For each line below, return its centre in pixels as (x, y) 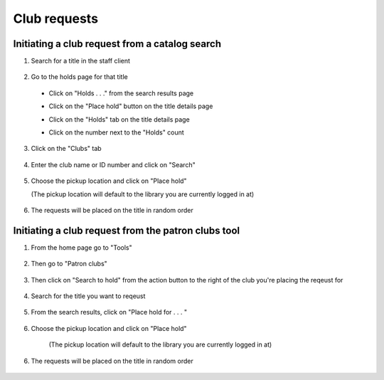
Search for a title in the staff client (81, 61)
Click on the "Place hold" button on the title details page (131, 106)
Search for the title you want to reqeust (88, 296)
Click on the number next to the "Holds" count (116, 132)
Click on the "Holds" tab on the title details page (119, 119)
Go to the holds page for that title (79, 77)
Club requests (56, 19)
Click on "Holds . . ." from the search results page (121, 93)
